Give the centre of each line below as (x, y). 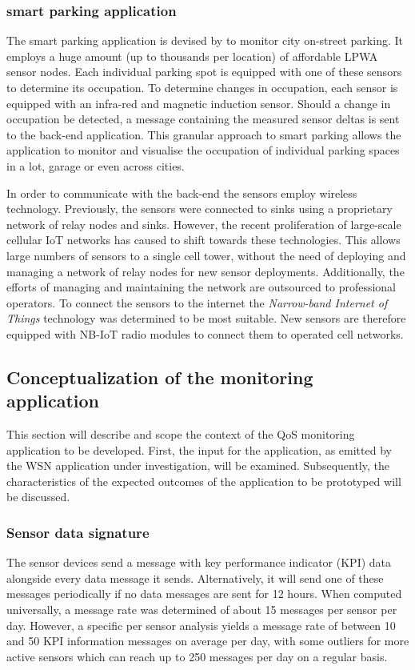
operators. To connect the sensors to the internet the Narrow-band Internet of (197, 302)
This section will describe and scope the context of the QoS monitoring (181, 434)
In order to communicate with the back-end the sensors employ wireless (182, 193)
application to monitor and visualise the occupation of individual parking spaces (203, 150)
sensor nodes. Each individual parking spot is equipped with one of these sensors (204, 72)
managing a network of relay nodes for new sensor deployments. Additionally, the (206, 271)
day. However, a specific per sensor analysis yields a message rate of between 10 (201, 625)
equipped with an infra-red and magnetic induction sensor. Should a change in (199, 103)
